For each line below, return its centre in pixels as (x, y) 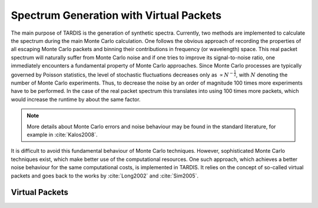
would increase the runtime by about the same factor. (76, 99)
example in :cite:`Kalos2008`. (62, 135)
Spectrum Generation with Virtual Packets (116, 15)
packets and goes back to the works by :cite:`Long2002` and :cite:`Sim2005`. (105, 176)
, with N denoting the (262, 75)
